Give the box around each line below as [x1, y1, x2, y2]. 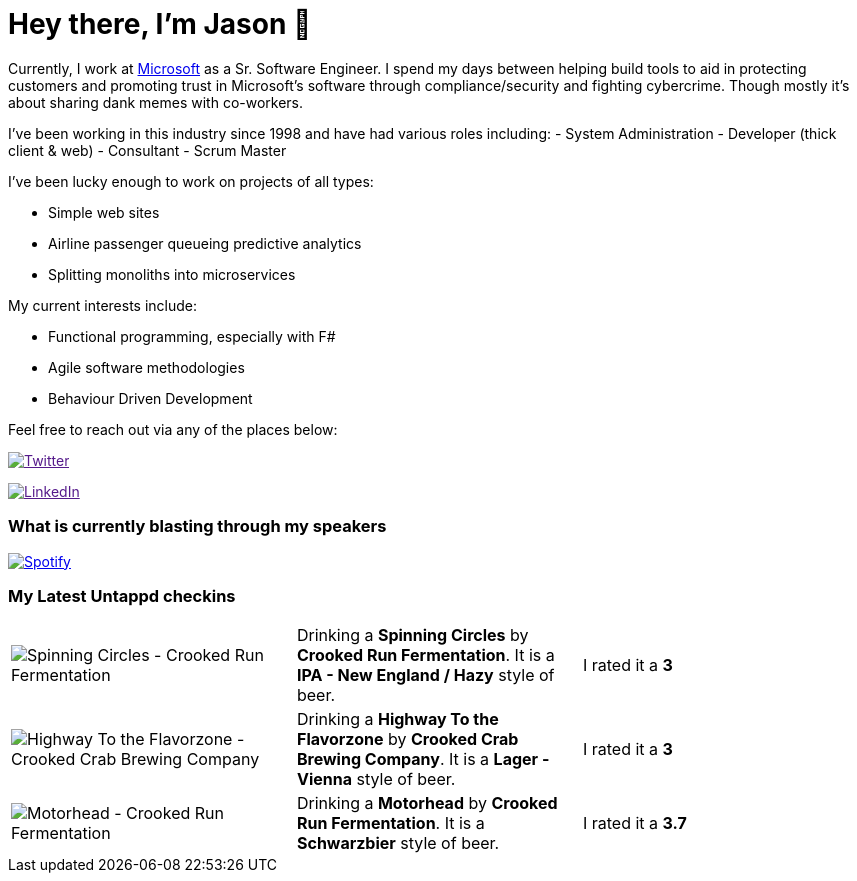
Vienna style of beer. [296, 769, 456, 790]
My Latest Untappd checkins [8, 585, 236, 606]
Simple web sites [48, 203, 160, 221]
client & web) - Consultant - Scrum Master [8, 141, 287, 159]
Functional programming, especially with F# [48, 327, 336, 345]
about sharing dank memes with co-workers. [8, 93, 304, 111]
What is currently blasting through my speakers [8, 516, 387, 537]
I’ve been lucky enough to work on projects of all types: [8, 172, 374, 190]
